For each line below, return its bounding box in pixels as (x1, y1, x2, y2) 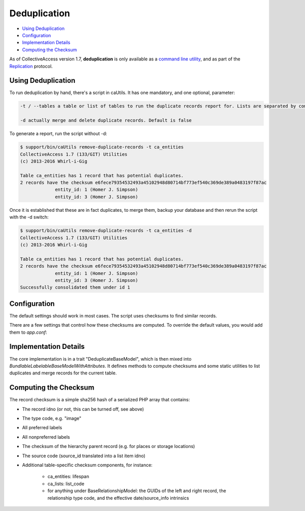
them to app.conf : (9, 329, 47, 335)
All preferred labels (22, 425, 63, 431)
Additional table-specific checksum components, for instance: (22, 462, 152, 468)
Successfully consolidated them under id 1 (20, 284, 131, 291)
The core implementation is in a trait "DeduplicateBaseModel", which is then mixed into (9, 356, 192, 362)
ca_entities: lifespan (47, 473, 89, 480)
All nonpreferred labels (22, 434, 70, 440)
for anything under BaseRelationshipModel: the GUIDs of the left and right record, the (47, 488, 226, 494)
